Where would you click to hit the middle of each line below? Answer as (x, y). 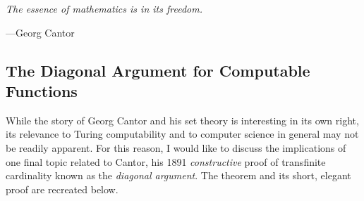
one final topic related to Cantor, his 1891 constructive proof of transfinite (166, 161)
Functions (42, 90)
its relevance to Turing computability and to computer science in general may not (182, 134)
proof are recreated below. (62, 189)
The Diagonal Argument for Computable (158, 70)
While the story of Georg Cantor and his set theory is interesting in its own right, (182, 120)
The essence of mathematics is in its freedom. (104, 8)
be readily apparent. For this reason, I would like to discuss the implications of (176, 147)
